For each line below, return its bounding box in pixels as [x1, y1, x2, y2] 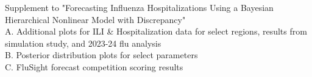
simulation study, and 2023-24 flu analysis [5, 36, 161, 49]
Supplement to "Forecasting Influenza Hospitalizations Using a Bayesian [5, 1, 274, 13]
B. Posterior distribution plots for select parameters [5, 49, 198, 61]
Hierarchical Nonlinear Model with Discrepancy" [5, 13, 186, 25]
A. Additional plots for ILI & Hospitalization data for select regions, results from [5, 25, 307, 38]
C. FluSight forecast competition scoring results [5, 60, 183, 73]
